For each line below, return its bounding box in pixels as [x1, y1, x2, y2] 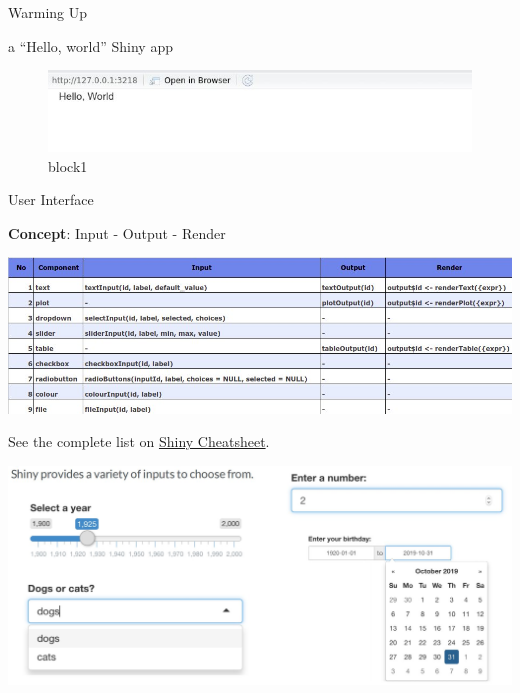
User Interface [8, 189, 94, 210]
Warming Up [8, 2, 88, 22]
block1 [48, 155, 88, 176]
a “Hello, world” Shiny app [8, 35, 173, 56]
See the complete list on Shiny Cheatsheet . [8, 431, 270, 452]
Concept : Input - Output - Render [8, 222, 226, 243]
